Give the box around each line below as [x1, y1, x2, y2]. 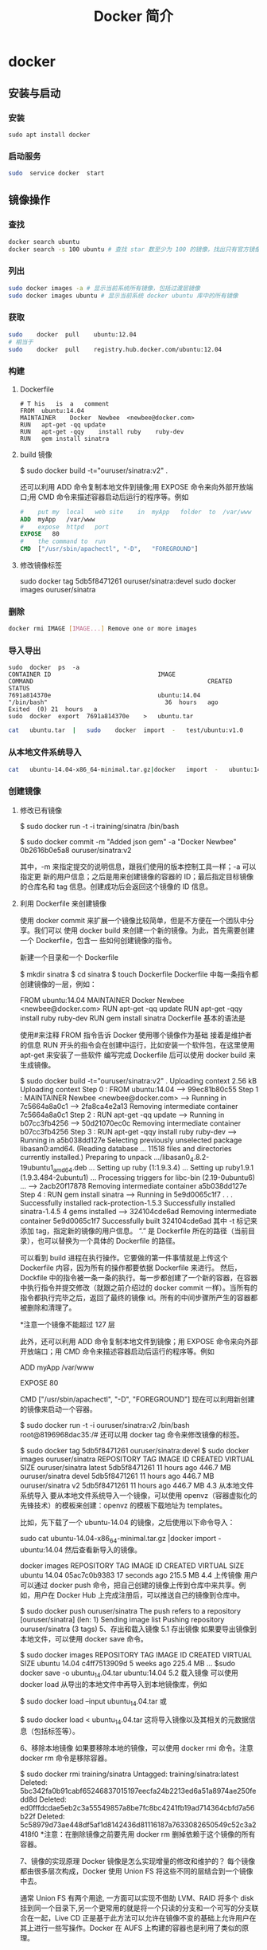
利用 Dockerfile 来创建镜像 [19, 898, 107, 908]
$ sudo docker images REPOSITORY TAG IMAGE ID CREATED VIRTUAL [19, 1650, 253, 1660]
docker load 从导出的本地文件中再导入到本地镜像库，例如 [19, 1680, 207, 1689]
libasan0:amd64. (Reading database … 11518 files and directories [19, 1143, 232, 1153]
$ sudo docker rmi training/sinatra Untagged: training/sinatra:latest [19, 1769, 239, 1779]
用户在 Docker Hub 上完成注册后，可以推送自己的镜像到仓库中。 [33, 1590, 245, 1600]
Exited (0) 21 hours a [8, 706, 98, 714]
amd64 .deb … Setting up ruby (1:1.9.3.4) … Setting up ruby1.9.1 [52, 1162, 254, 1174]
